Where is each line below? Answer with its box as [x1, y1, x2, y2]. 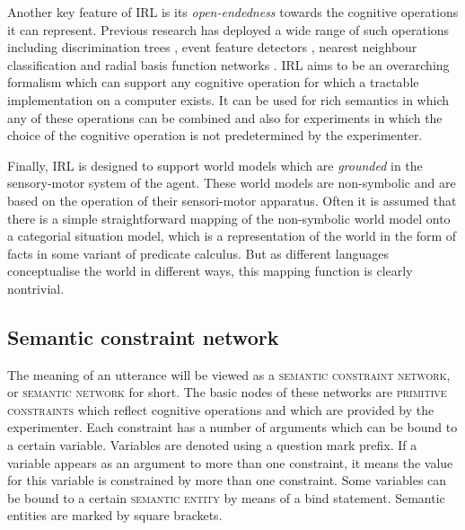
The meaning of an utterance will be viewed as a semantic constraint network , [7, 365, 451, 384]
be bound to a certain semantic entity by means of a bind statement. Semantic [7, 488, 445, 507]
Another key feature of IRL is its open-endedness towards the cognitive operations [7, 3, 459, 21]
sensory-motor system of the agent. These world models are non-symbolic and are [7, 173, 456, 192]
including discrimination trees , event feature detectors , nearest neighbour [7, 38, 417, 57]
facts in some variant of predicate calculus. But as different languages [7, 243, 389, 262]
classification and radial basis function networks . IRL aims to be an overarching [7, 55, 450, 74]
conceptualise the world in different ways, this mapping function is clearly [7, 261, 413, 280]
